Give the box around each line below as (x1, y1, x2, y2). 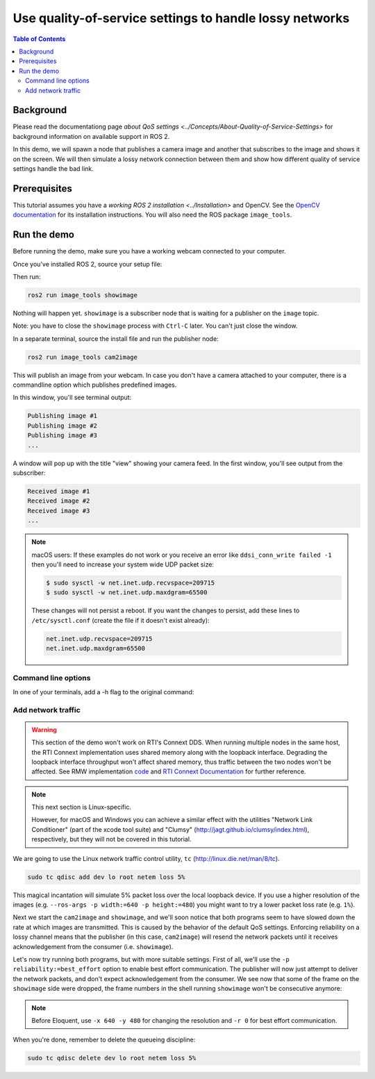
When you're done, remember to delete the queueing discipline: (12, 1035, 196, 1044)
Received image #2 (27, 497, 90, 505)
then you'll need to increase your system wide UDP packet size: (31, 560, 215, 569)
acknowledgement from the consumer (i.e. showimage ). (12, 942, 174, 951)
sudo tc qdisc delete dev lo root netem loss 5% (27, 1054, 197, 1062)
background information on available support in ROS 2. (12, 132, 170, 140)
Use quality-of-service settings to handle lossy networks (12, 10, 350, 26)
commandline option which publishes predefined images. (12, 380, 177, 389)
